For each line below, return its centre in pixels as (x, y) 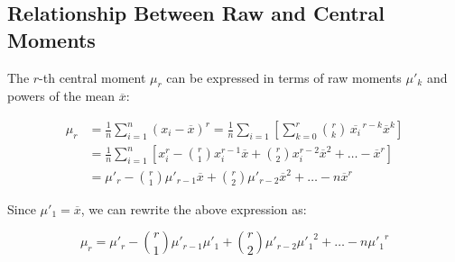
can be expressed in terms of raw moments (284, 77)
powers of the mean (61, 96)
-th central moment (93, 77)
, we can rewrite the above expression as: (194, 208)
